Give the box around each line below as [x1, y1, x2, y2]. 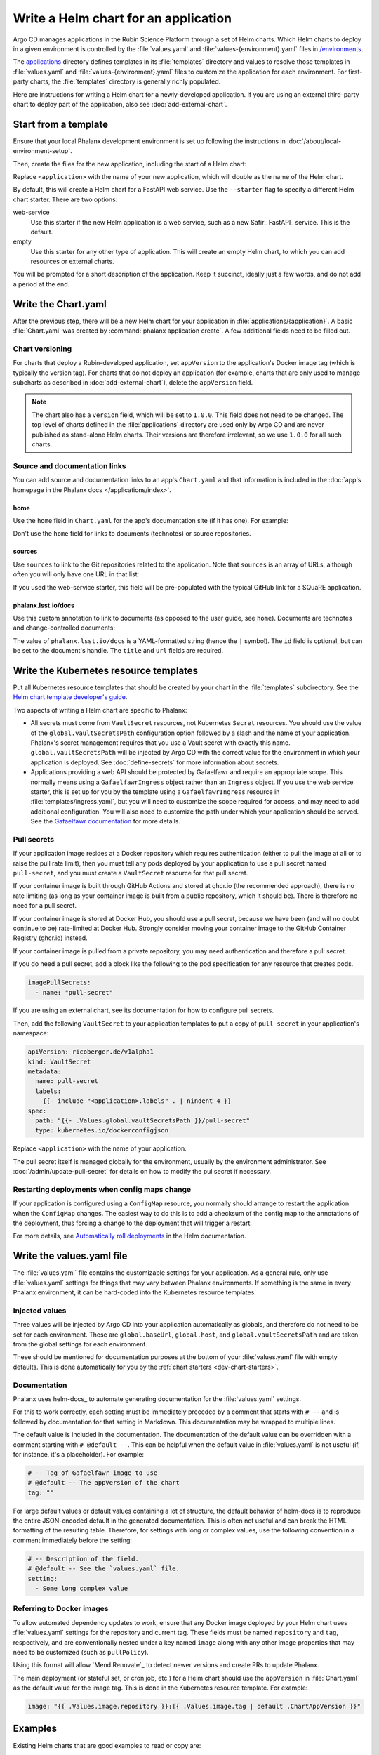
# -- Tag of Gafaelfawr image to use [27, 1469, 158, 1477]
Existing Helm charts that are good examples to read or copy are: [13, 1741, 201, 1749]
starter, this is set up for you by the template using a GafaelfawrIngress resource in [30, 787, 280, 796]
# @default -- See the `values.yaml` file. [27, 1565, 180, 1572]
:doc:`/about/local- [286, 137, 342, 145]
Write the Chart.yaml [13, 298, 107, 310]
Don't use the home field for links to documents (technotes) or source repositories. [13, 529, 252, 538]
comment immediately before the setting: [13, 1536, 133, 1544]
